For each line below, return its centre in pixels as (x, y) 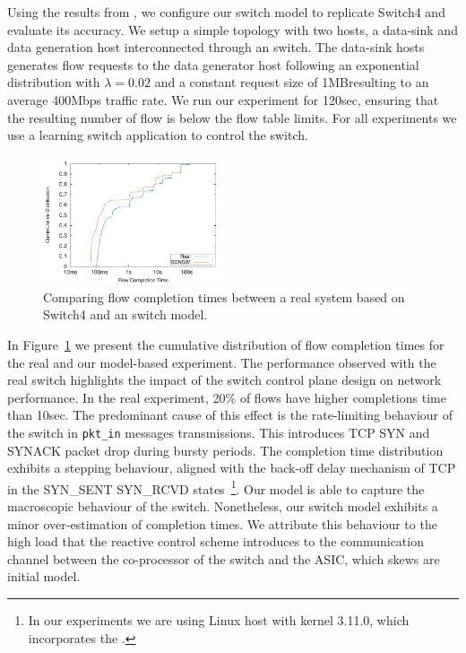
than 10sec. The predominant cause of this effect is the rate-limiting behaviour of (230, 415)
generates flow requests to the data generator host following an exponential (213, 64)
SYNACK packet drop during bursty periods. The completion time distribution (225, 450)
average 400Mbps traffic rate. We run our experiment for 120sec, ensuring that (223, 99)
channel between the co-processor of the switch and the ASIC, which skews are (224, 558)
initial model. (44, 576)
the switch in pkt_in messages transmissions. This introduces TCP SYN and (219, 432)
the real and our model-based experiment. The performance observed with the (222, 362)
